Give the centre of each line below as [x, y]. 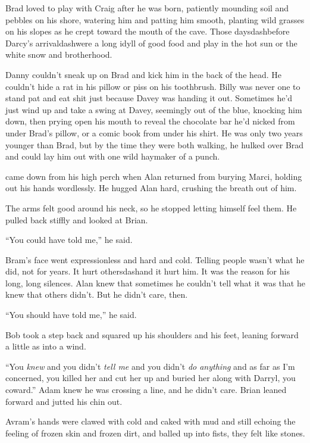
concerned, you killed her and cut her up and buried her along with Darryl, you [151, 378]
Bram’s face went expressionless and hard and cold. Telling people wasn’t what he [155, 259]
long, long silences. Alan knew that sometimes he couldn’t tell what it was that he [155, 283]
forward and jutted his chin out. [64, 401]
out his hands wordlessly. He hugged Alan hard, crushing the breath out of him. [151, 188]
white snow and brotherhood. [59, 54]
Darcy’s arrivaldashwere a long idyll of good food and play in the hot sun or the [151, 43]
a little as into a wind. [46, 346]
